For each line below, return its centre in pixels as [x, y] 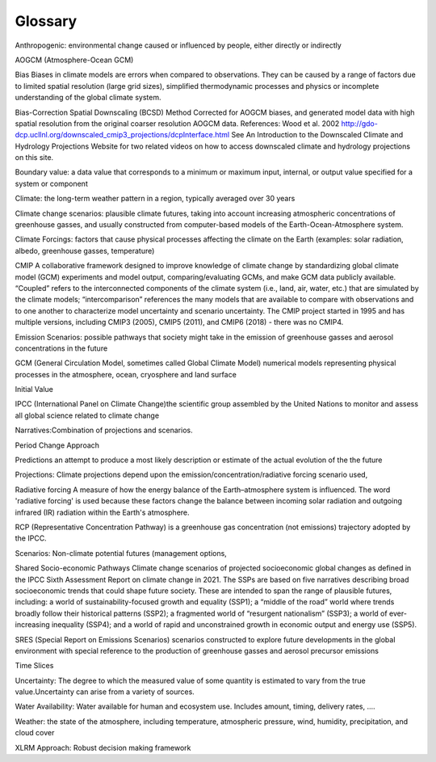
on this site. [34, 158]
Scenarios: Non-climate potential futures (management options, [121, 553]
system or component [51, 183]
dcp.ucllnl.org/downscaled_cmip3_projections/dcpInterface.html [122, 135]
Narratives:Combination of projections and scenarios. [104, 430]
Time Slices [34, 666]
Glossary [46, 21]
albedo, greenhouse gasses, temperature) [85, 250]
